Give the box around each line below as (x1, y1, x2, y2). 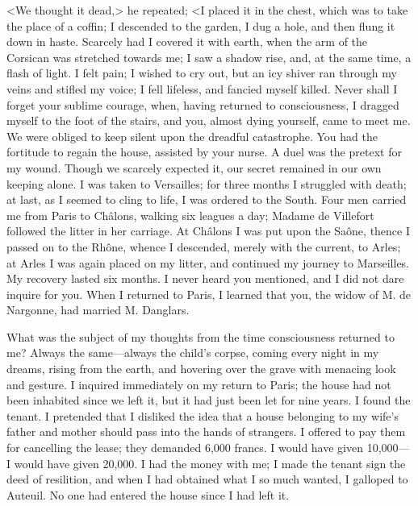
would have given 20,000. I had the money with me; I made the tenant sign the (14, 454, 406, 471)
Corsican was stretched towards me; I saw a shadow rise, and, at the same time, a (6, 48, 412, 65)
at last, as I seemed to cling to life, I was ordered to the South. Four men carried (6, 191, 407, 208)
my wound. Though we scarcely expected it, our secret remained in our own (6, 159, 382, 176)
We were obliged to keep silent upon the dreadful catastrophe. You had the (6, 127, 378, 144)
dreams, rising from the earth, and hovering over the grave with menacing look (6, 360, 396, 377)
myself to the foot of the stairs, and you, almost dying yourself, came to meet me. (6, 112, 411, 129)
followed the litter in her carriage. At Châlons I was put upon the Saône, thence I (6, 222, 411, 239)
